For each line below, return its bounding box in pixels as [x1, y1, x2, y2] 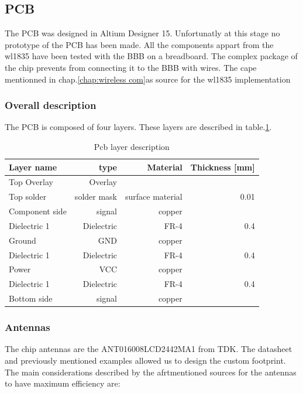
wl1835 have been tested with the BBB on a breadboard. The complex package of [5, 50, 298, 62]
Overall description [5, 98, 97, 112]
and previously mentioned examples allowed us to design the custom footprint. [5, 354, 286, 367]
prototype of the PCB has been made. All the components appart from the [5, 38, 274, 50]
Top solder [9, 190, 47, 203]
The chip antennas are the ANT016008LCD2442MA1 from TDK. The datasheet [5, 343, 292, 355]
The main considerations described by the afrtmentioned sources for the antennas [5, 365, 297, 378]
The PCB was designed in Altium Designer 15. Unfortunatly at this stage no [5, 27, 280, 39]
